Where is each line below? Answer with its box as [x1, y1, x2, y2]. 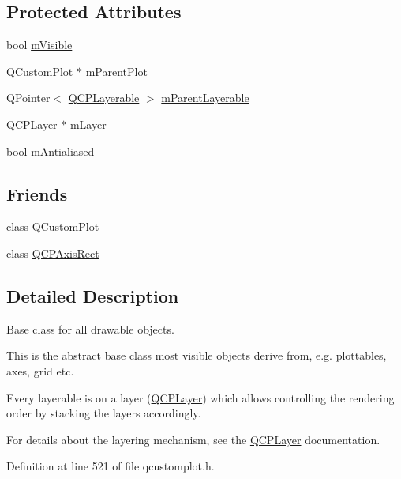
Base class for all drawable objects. [6, 320, 174, 337]
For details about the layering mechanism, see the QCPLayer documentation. [6, 431, 380, 447]
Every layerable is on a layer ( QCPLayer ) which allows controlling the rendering [6, 389, 395, 405]
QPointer [6, 89, 51, 106]
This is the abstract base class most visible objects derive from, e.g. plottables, [6, 347, 387, 364]
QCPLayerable [68, 89, 140, 106]
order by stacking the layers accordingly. [6, 405, 201, 421]
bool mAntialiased [6, 142, 95, 159]
